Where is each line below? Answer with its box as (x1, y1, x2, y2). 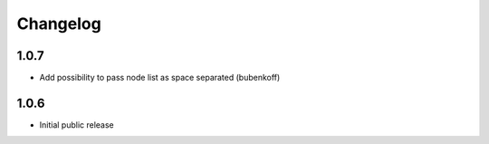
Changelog (16, 14, 101, 34)
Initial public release (39, 119, 115, 130)
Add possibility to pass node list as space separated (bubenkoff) (39, 72, 281, 83)
